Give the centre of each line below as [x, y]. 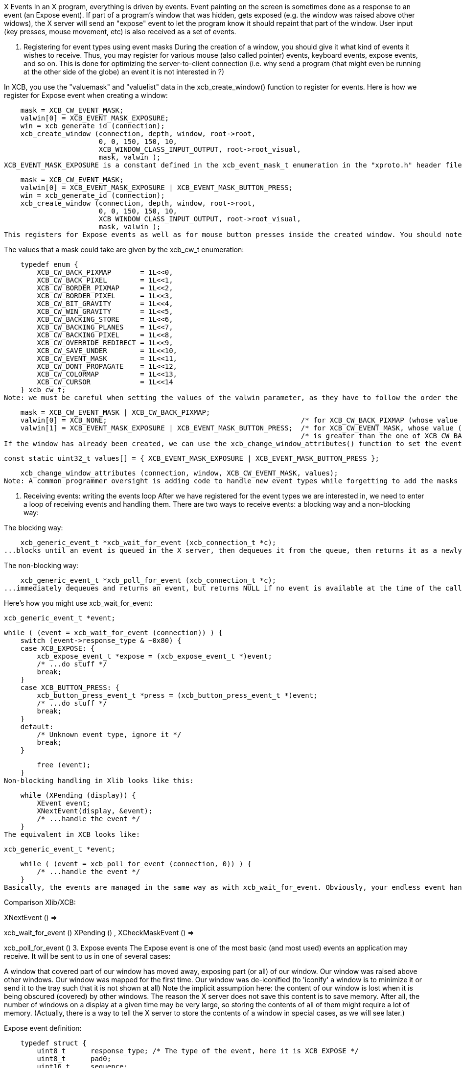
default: [37, 727]
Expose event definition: [43, 1028]
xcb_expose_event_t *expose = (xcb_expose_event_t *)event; [154, 656]
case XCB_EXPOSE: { [58, 648]
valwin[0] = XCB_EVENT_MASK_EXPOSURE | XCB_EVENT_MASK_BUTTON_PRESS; [157, 188]
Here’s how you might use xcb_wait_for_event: [78, 603]
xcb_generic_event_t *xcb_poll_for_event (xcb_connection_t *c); [148, 580]
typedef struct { [53, 1043]
